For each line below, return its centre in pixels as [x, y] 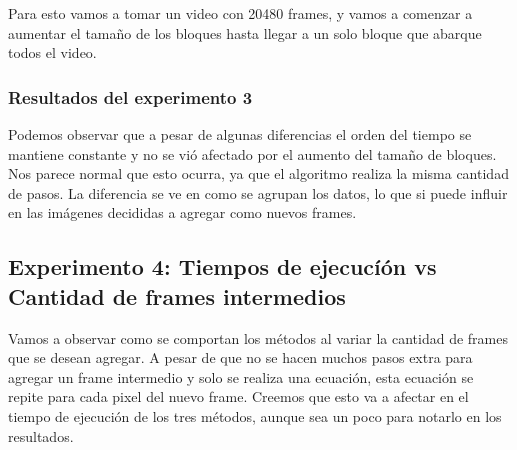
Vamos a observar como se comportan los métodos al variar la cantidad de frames [258, 337]
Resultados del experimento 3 [130, 96]
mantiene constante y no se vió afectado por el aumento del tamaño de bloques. [252, 153]
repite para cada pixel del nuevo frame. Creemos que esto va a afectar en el [238, 396]
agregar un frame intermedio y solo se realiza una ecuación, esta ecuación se [241, 376]
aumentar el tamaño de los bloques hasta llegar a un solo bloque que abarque [245, 32]
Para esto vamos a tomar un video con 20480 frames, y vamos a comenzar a [240, 13]
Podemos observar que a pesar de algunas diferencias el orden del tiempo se [240, 134]
